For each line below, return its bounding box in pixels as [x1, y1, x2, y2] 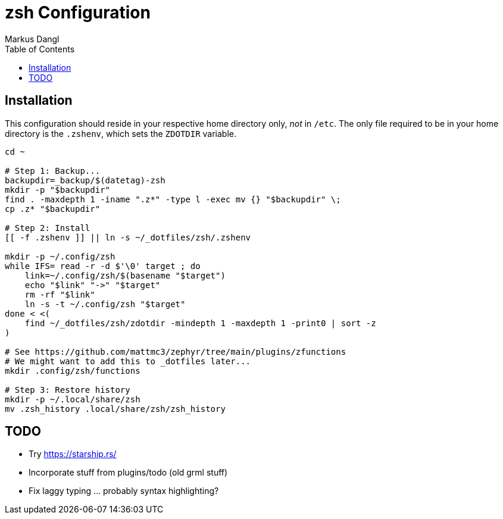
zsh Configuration [5, 2, 151, 23]
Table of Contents [5, 43, 75, 54]
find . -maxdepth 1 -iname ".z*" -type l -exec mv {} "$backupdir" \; [5, 194, 341, 204]
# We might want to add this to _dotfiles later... [5, 356, 251, 366]
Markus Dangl [5, 33, 60, 44]
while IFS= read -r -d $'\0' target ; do [5, 261, 201, 271]
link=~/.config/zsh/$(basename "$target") [24, 270, 226, 280]
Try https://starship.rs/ [29, 449, 117, 459]
